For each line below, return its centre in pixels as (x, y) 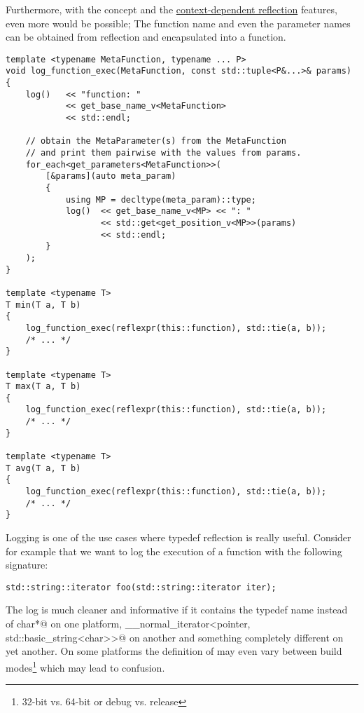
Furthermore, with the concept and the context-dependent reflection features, (171, 9)
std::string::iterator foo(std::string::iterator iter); (141, 587)
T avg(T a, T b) (43, 468)
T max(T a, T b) (43, 387)
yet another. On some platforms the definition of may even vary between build (174, 651)
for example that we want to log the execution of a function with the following (174, 551)
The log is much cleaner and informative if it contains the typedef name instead (177, 610)
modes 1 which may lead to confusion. (85, 666)
